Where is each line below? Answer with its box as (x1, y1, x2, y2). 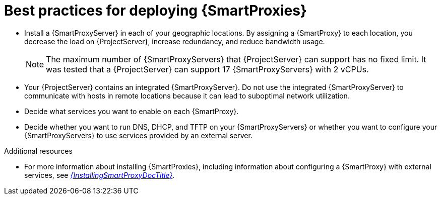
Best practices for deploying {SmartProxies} (4, 2, 307, 19)
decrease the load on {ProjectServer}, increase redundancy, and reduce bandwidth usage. (24, 37, 325, 46)
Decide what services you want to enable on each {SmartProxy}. (24, 107, 239, 116)
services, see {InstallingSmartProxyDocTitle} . (24, 170, 175, 179)
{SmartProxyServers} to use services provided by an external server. (24, 131, 253, 140)
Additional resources (4, 146, 73, 155)
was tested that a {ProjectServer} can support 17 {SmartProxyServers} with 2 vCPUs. (46, 64, 369, 74)
